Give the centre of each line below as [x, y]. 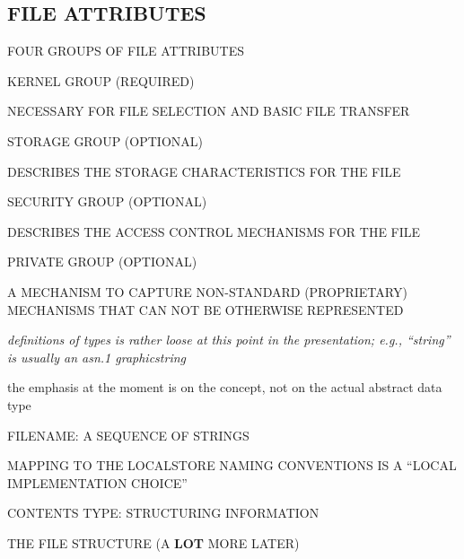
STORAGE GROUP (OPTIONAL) [105, 140]
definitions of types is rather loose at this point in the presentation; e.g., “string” [229, 340]
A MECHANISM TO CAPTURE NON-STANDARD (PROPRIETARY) [207, 291]
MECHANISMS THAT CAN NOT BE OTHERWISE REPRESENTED [206, 309]
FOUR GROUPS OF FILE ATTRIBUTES [126, 51]
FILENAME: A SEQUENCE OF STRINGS [128, 435]
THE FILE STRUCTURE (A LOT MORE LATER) [153, 542]
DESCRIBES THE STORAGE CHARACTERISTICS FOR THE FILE [204, 171]
